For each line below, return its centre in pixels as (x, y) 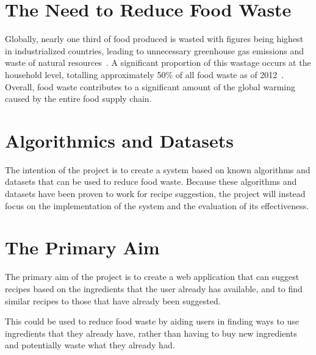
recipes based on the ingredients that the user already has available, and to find (154, 288)
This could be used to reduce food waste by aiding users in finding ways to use (152, 321)
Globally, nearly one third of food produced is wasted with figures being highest (154, 39)
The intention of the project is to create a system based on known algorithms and (158, 169)
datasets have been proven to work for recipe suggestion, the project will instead (155, 193)
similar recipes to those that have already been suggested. (113, 300)
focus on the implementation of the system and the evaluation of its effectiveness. (157, 205)
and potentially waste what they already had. (90, 345)
